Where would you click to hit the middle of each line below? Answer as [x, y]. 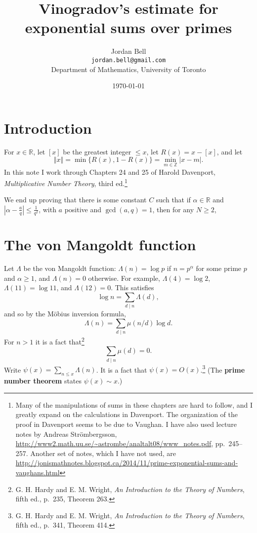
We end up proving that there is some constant [75, 200]
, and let [230, 151]
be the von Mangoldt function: [70, 268]
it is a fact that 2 [60, 341]
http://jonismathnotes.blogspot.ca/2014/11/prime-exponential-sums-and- [127, 463]
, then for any [173, 209]
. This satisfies [132, 287]
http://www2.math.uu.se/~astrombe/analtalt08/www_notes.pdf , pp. [120, 443]
